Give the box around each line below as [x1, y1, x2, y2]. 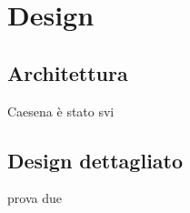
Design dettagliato [7, 146, 184, 174]
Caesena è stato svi [7, 101, 115, 120]
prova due [7, 188, 62, 208]
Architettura [7, 58, 128, 86]
